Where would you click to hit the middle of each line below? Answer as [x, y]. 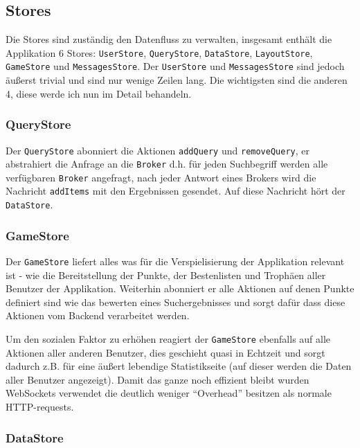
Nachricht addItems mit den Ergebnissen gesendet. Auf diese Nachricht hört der [175, 191]
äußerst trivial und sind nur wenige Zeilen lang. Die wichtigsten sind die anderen [177, 80]
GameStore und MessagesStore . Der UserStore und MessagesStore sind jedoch [175, 66]
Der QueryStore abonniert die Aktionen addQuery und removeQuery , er [157, 150]
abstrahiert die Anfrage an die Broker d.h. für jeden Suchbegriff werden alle [167, 164]
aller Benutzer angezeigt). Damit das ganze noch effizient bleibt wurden [157, 379]
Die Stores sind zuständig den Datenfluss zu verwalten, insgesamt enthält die [169, 39]
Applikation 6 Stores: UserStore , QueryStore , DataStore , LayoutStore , [159, 52]
